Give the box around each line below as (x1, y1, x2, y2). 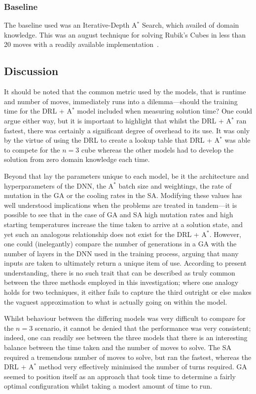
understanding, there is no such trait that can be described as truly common (4, 267, 235, 277)
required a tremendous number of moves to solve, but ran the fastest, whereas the (4, 352, 252, 362)
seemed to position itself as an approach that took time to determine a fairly (4, 371, 236, 381)
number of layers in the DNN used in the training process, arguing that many (4, 248, 239, 258)
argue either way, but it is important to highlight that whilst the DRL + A (4, 115, 231, 125)
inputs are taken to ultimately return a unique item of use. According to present (4, 258, 247, 268)
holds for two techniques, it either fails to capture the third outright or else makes (4, 287, 252, 297)
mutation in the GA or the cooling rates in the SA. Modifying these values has (4, 190, 242, 200)
